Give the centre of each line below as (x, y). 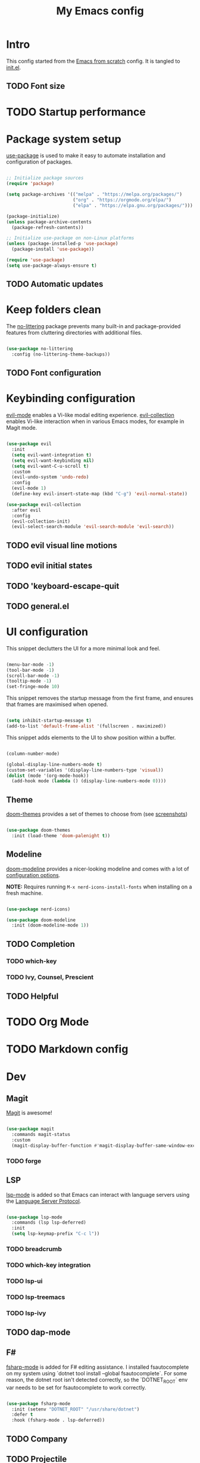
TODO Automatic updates (55, 284)
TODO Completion (41, 944)
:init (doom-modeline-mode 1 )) (50, 925)
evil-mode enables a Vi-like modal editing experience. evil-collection (90, 415)
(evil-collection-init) (41, 521)
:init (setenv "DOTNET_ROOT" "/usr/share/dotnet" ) (76, 1409)
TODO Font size (36, 86)
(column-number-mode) (33, 754)
